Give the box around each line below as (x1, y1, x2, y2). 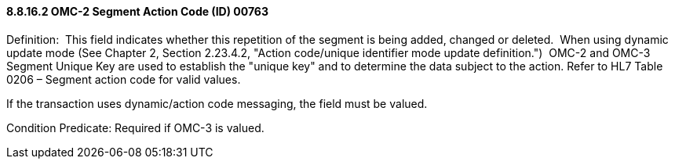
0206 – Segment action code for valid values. (6, 72, 241, 86)
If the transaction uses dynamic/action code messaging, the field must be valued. (6, 96, 428, 110)
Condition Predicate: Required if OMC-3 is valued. (6, 120, 265, 135)
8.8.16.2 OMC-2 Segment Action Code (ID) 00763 (6, 5, 268, 18)
